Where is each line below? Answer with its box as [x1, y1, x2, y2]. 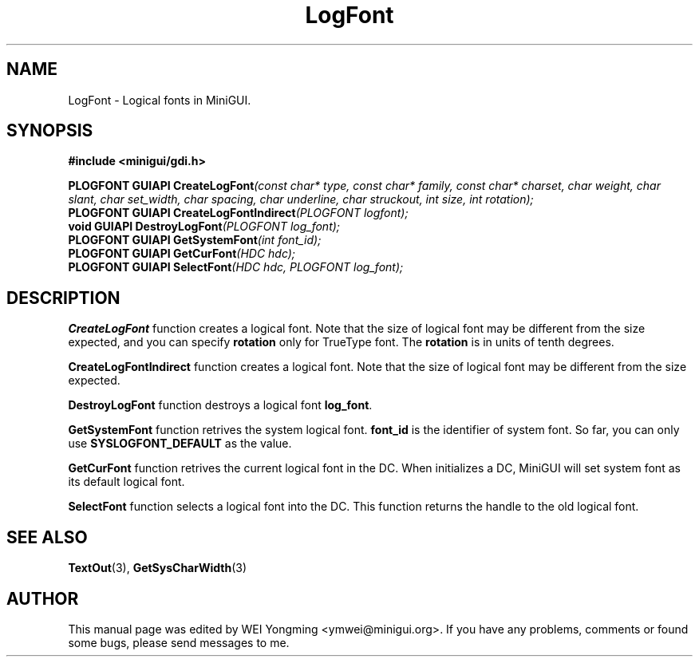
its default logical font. [68, 475, 185, 489]
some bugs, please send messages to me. [68, 635, 290, 649]
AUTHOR [6, 588, 79, 609]
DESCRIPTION [6, 287, 120, 308]
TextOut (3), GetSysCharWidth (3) [68, 561, 247, 575]
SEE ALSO [6, 527, 88, 547]
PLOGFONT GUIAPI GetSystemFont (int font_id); [68, 233, 322, 247]
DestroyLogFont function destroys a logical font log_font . [68, 398, 373, 412]
